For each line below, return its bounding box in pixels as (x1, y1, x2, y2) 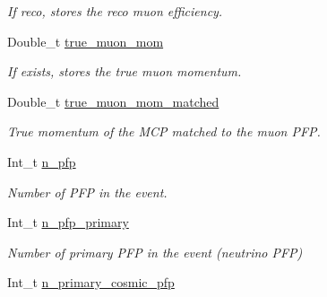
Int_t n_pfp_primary (7, 213, 129, 231)
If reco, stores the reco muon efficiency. (7, 2, 223, 20)
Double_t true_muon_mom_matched (7, 92, 219, 110)
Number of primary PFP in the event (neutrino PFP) (7, 242, 303, 261)
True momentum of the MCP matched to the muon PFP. (7, 122, 321, 141)
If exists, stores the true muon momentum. (7, 62, 242, 81)
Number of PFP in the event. (7, 182, 168, 201)
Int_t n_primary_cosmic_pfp (7, 273, 175, 292)
